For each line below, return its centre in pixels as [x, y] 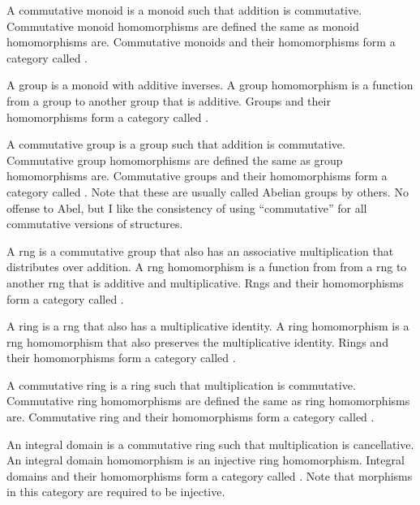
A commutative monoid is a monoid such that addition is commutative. [184, 10]
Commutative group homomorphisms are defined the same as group [175, 160]
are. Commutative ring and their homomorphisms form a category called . [191, 417]
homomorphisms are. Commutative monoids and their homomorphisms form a [201, 42]
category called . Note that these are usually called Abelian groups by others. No [208, 191]
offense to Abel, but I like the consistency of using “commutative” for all [187, 207]
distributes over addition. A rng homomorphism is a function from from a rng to [207, 267]
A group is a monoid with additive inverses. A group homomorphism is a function [210, 85]
